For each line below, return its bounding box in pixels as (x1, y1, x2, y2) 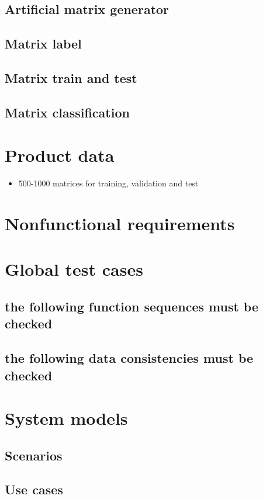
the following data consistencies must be (5, 349, 254, 367)
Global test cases (5, 257, 143, 281)
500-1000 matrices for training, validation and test (18, 177, 199, 189)
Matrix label (5, 34, 82, 53)
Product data (5, 143, 115, 167)
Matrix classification (5, 103, 130, 121)
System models (5, 406, 128, 430)
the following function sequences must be (5, 297, 259, 315)
